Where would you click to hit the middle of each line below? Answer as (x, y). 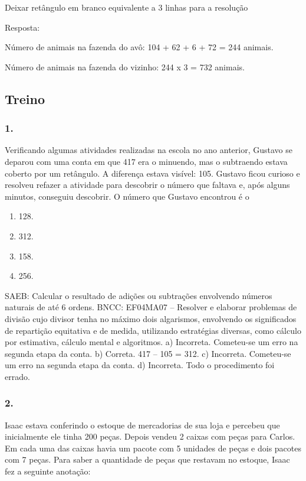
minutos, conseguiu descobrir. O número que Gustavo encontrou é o (127, 196)
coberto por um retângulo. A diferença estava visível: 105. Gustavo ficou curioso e (152, 173)
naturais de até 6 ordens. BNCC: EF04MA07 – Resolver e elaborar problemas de (151, 307)
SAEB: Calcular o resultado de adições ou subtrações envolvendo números (139, 295)
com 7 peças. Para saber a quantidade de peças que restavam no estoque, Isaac (147, 459)
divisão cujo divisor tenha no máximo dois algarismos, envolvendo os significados (151, 318)
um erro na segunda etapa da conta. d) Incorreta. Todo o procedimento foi (140, 365)
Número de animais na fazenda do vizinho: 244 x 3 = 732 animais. (125, 66)
